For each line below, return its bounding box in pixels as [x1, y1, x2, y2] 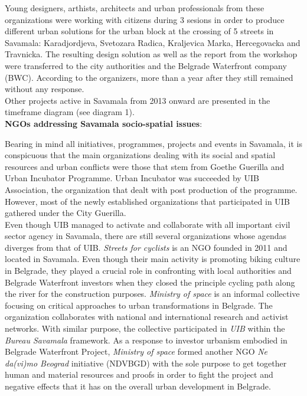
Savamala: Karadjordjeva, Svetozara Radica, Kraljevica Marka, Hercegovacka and [5, 36, 301, 48]
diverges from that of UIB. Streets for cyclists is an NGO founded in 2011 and [5, 241, 288, 253]
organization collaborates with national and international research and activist [5, 310, 289, 323]
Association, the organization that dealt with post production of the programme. [5, 183, 298, 195]
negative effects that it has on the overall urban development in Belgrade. [5, 380, 271, 392]
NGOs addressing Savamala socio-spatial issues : [5, 117, 203, 129]
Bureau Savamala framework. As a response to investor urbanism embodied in [5, 333, 288, 346]
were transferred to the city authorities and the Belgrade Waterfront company [5, 59, 287, 71]
